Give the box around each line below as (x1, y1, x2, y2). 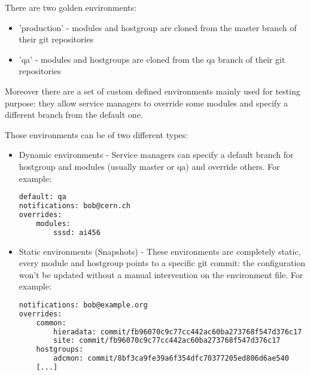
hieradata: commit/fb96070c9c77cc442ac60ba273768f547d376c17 (53, 327, 302, 336)
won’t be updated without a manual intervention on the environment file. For (19, 268, 303, 281)
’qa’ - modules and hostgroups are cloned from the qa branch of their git (19, 53, 285, 65)
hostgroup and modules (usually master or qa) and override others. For (19, 160, 280, 172)
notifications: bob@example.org (19, 300, 148, 309)
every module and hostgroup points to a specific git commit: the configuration (19, 257, 306, 269)
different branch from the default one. (5, 108, 143, 121)
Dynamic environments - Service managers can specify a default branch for (19, 148, 294, 161)
